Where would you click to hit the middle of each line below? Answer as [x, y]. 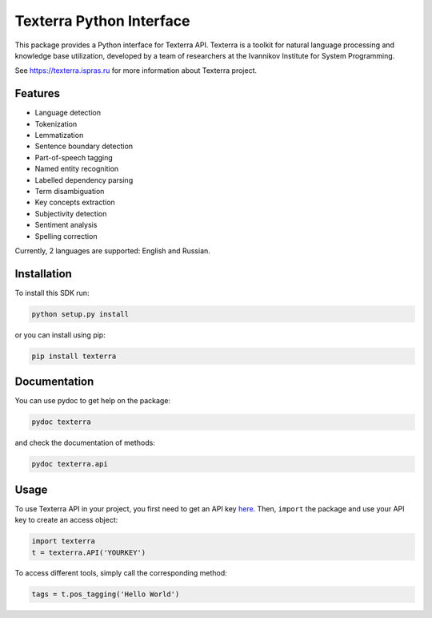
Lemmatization [59, 135]
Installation [43, 274]
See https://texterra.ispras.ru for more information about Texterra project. [136, 71]
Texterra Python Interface [102, 21]
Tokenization [56, 123]
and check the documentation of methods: [85, 443]
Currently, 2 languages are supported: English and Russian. [113, 250]
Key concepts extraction [75, 202]
